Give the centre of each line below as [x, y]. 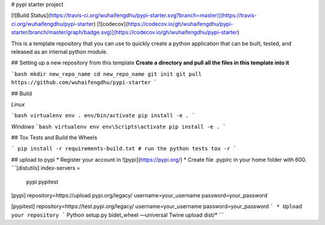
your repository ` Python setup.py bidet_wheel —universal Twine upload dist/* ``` [118, 215]
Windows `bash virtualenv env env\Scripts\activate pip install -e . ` [119, 126]
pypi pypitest [42, 182]
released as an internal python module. [60, 52]
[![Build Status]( [31, 16]
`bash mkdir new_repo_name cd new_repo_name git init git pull [106, 74]
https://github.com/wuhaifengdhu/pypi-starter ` [84, 82]
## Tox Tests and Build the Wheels [54, 138]
